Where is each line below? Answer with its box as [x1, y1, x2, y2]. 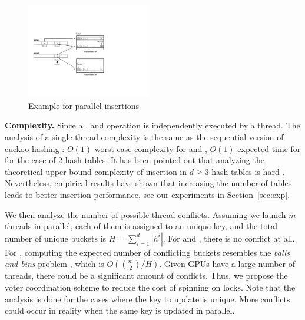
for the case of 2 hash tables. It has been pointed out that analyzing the [5, 154, 264, 166]
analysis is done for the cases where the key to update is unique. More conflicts [5, 292, 290, 305]
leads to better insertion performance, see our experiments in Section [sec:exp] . [5, 188, 290, 200]
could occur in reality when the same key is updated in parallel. [5, 304, 235, 316]
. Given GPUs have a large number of [159, 258, 296, 270]
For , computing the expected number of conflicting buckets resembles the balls [5, 246, 290, 258]
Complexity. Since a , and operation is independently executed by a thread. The [5, 119, 300, 131]
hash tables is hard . [211, 165, 285, 177]
